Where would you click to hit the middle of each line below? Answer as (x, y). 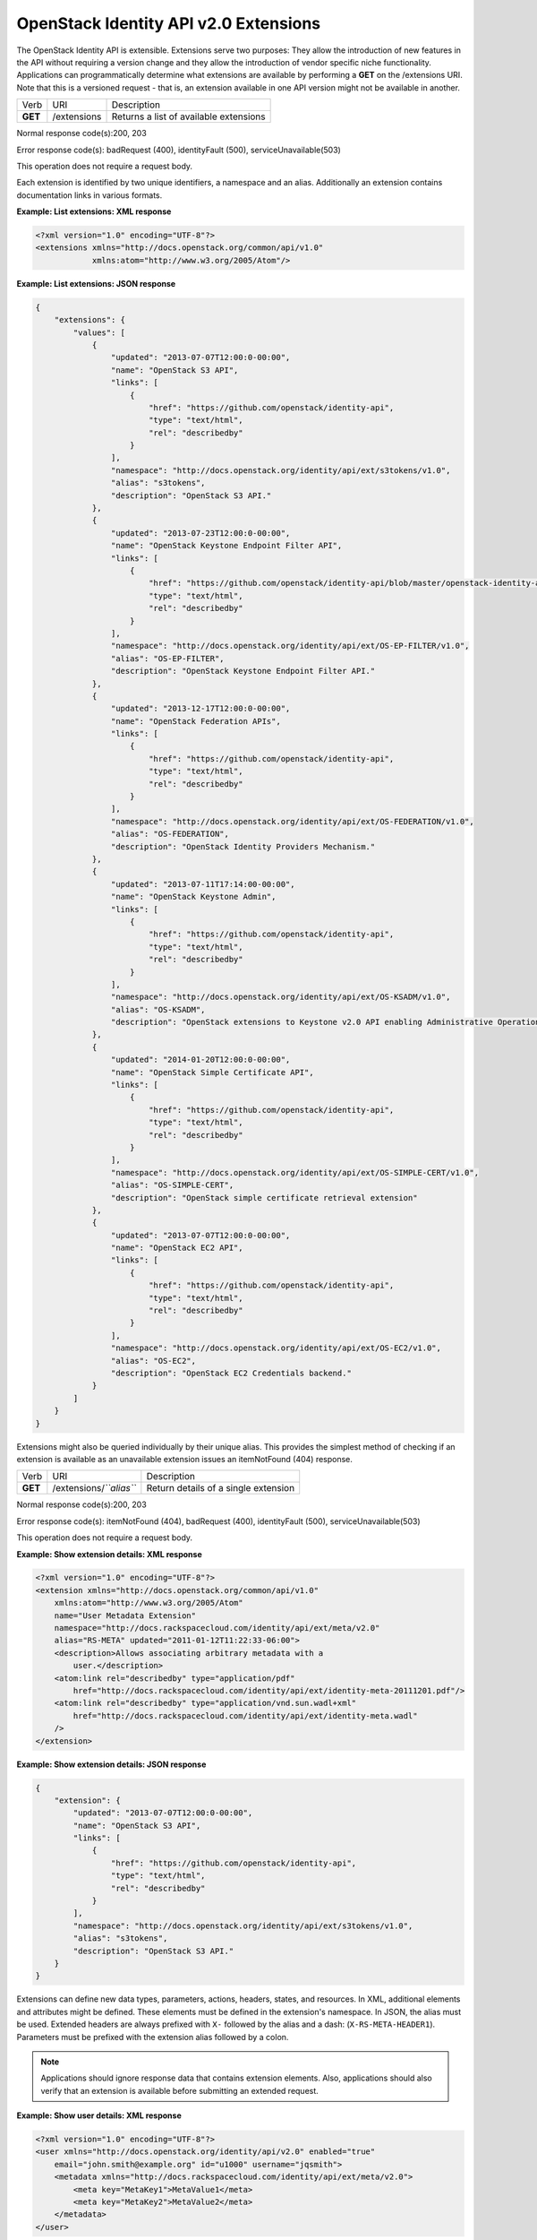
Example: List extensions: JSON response (96, 283)
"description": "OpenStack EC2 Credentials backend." (231, 1373)
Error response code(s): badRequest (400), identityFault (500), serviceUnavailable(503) (179, 150)
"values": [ (99, 332)
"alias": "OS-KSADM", (158, 1009)
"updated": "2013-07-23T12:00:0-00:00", (200, 533)
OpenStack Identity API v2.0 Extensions (169, 23)
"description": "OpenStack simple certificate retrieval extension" (264, 1198)
